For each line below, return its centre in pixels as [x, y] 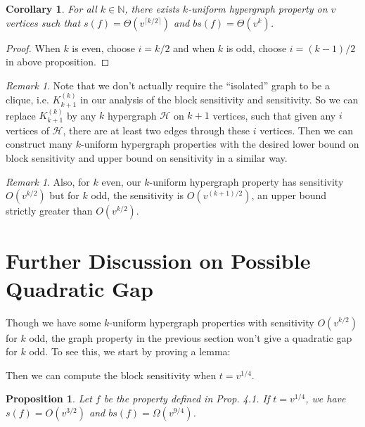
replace [21, 115]
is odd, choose [256, 47]
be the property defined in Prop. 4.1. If [187, 399]
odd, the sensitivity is [137, 195]
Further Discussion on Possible [158, 261]
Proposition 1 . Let [49, 399]
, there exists [152, 8]
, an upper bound [289, 195]
